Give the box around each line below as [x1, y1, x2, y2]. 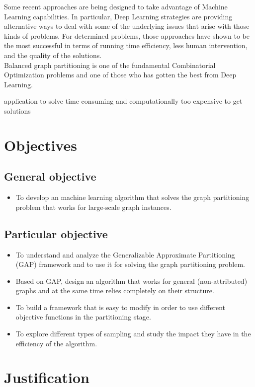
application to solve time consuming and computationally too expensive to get [4, 96, 243, 106]
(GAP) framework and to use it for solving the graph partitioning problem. [15, 259, 245, 269]
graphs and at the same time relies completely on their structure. [15, 285, 214, 296]
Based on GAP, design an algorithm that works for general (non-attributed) [15, 275, 248, 286]
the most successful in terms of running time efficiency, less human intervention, [4, 40, 248, 51]
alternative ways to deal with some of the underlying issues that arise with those [4, 21, 250, 31]
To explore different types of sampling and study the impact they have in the [15, 328, 251, 339]
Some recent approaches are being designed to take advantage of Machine [4, 1, 228, 11]
